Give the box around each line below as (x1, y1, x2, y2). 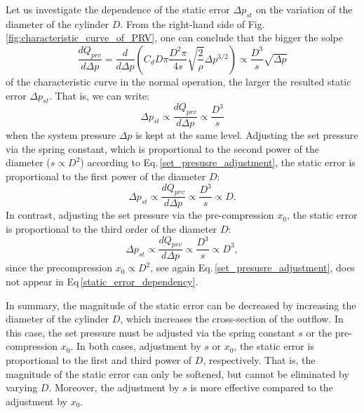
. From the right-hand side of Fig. (120, 16, 265, 31)
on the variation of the (255, 2, 353, 16)
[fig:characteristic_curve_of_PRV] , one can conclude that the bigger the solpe (6, 30, 343, 45)
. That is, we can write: (49, 88, 149, 102)
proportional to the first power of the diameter (6, 168, 206, 183)
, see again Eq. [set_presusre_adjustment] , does (150, 260, 355, 275)
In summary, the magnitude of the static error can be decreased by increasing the (6, 297, 356, 312)
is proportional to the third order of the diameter (6, 222, 217, 236)
